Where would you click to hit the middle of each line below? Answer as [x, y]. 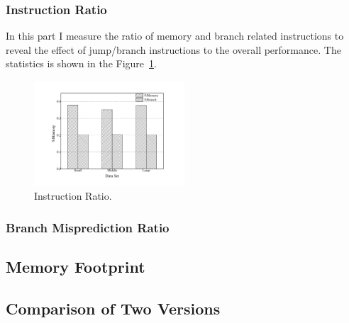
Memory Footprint [76, 267]
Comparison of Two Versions [113, 308]
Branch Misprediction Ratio [88, 227]
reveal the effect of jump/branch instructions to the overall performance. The [173, 49]
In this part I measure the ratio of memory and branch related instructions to [175, 36]
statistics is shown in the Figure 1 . [81, 63]
